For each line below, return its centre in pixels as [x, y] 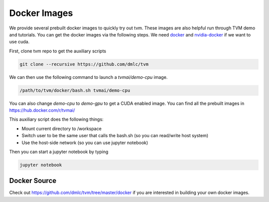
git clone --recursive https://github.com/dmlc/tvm [84, 64]
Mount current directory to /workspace [62, 128]
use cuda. [19, 42]
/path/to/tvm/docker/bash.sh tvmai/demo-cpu [75, 90]
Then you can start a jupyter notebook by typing [59, 152]
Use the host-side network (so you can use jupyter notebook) [85, 143]
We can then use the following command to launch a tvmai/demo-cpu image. [88, 77]
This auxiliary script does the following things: [57, 119]
